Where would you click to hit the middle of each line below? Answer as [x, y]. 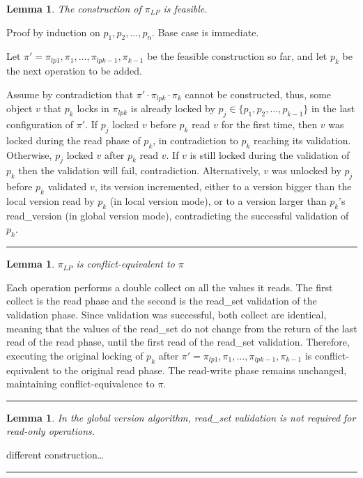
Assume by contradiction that [70, 94]
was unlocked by [306, 170]
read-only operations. [51, 431]
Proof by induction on [53, 32]
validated [67, 186]
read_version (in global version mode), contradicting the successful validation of [178, 215]
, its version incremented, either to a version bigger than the [223, 186]
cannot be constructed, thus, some [258, 94]
